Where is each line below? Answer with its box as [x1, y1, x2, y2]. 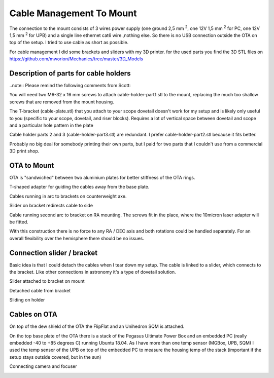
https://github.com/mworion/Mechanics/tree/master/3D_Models [9, 56, 143, 62]
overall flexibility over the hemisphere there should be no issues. [9, 235, 144, 241]
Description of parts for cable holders [9, 69, 131, 78]
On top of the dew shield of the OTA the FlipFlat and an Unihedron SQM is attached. [9, 323, 185, 329]
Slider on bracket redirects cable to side [9, 203, 93, 209]
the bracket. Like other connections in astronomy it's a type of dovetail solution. [9, 269, 176, 275]
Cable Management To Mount [9, 8, 137, 19]
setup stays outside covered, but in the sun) [9, 354, 101, 360]
